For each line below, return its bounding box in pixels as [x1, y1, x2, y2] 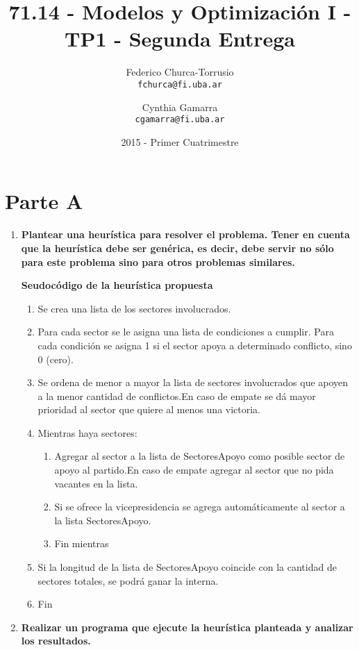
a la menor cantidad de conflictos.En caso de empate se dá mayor [37, 388, 316, 403]
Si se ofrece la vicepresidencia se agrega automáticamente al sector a [54, 499, 345, 514]
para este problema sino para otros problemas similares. [21, 254, 295, 269]
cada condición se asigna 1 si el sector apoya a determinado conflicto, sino [37, 337, 352, 352]
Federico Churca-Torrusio [126, 65, 234, 79]
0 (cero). [37, 351, 74, 366]
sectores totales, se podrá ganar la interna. [37, 573, 219, 587]
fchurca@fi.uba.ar [137, 79, 222, 90]
